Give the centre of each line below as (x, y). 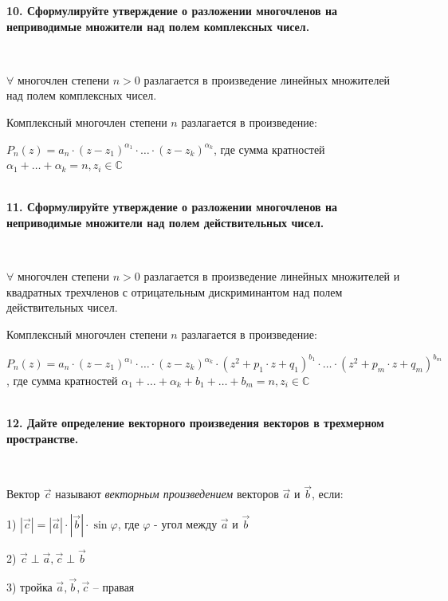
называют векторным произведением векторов (167, 494)
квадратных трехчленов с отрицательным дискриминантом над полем (175, 291)
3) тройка (29, 586)
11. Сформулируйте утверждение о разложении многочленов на (172, 207)
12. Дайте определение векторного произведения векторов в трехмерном (195, 423)
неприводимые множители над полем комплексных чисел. (158, 26)
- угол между (186, 523)
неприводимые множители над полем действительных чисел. (165, 222)
